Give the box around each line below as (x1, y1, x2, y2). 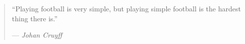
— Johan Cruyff (12, 30, 62, 40)
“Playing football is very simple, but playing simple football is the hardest (12, 3, 241, 13)
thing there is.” (12, 13, 58, 23)
